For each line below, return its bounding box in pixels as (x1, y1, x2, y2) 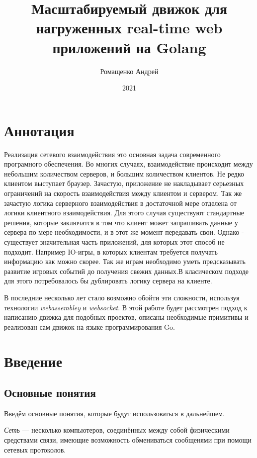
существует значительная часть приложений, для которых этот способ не (4, 236, 225, 247)
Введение (4, 351, 63, 371)
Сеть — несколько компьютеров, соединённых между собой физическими (4, 425, 230, 435)
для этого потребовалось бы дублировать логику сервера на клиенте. (4, 275, 212, 286)
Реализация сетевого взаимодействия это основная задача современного (4, 149, 221, 159)
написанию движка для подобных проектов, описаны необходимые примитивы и (4, 312, 249, 322)
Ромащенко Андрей (100, 66, 159, 76)
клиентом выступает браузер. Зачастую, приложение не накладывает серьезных (4, 178, 244, 188)
